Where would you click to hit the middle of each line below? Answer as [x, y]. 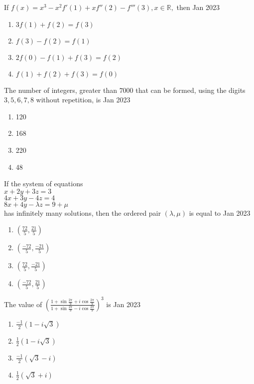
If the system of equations [44, 184]
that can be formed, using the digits [190, 90]
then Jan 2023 [198, 7]
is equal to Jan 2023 [220, 212]
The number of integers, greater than [61, 90]
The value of [23, 304]
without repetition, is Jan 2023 [83, 100]
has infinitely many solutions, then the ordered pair [82, 212]
